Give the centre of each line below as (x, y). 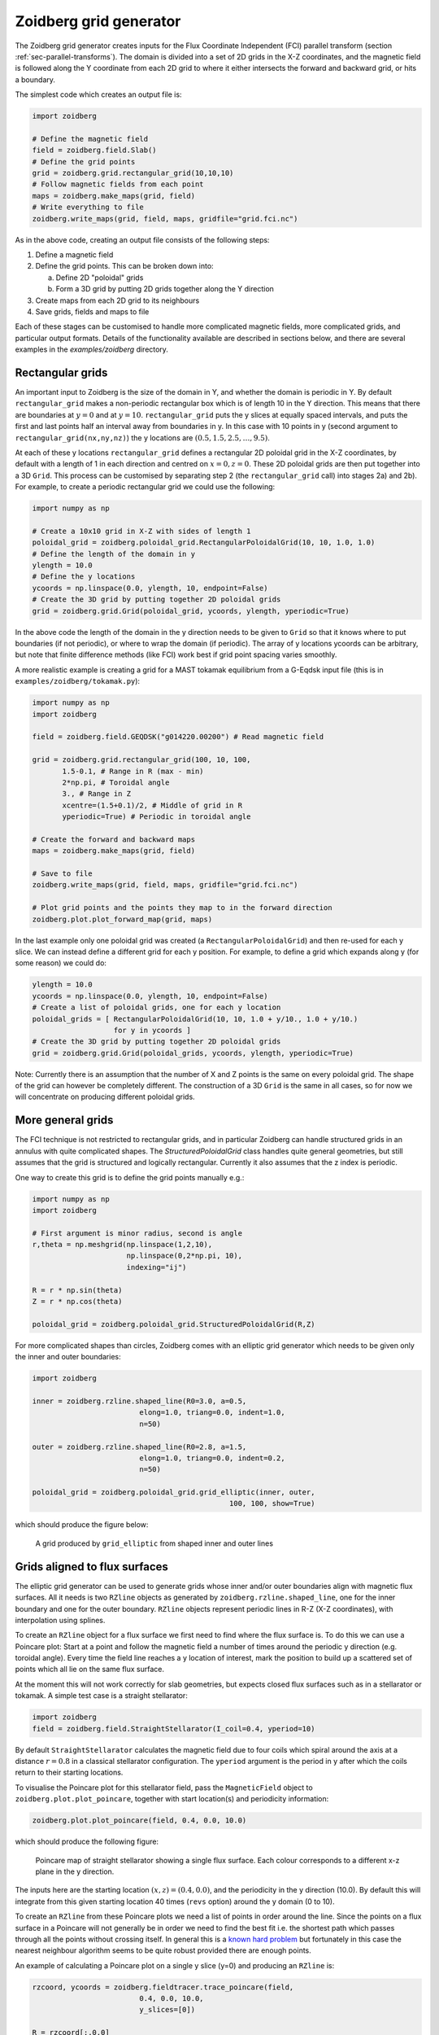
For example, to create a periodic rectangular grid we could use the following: (145, 487)
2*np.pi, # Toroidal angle (116, 782)
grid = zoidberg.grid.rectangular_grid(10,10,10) (133, 173)
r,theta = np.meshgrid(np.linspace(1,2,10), (122, 1245)
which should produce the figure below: (82, 1525)
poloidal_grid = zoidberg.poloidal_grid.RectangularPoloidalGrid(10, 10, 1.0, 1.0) (204, 543)
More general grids (64, 1120)
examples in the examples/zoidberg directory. (91, 349)
